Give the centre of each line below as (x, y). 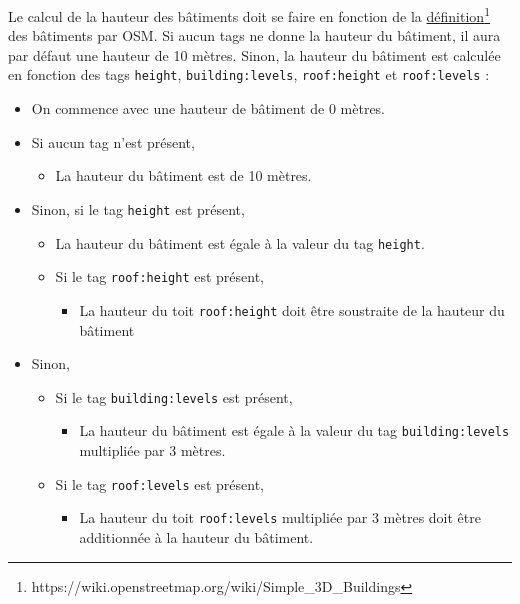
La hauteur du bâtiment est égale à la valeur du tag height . (240, 242)
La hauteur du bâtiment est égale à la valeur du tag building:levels (294, 430)
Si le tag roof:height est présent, (160, 276)
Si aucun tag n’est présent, (113, 141)
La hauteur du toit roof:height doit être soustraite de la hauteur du (292, 309)
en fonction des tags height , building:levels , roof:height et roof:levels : (249, 74)
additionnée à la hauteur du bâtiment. (196, 536)
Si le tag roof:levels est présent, (160, 483)
